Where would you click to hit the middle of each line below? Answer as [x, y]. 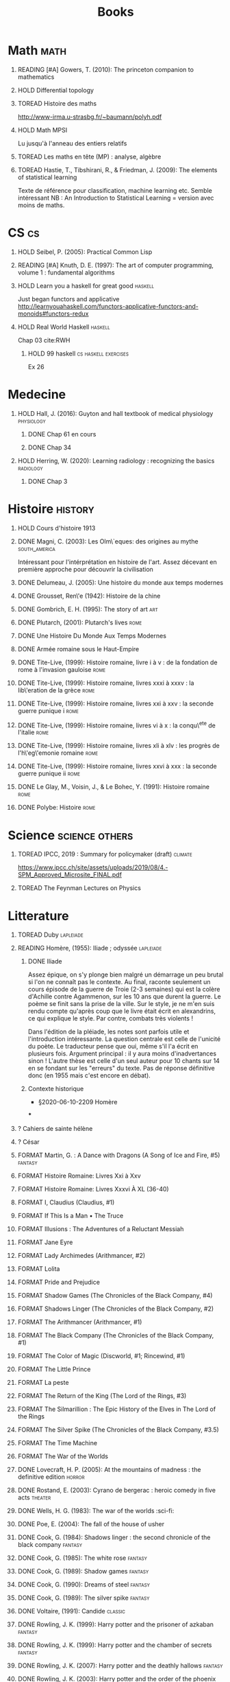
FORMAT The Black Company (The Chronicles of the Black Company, [116, 1335]
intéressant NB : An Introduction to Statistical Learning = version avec [116, 198]
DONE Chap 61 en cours [62, 434]
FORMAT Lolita [39, 1269]
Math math [37, 50]
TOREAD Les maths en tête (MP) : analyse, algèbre [89, 156]
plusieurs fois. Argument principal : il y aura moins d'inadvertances [122, 1053]
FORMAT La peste [43, 1383]
